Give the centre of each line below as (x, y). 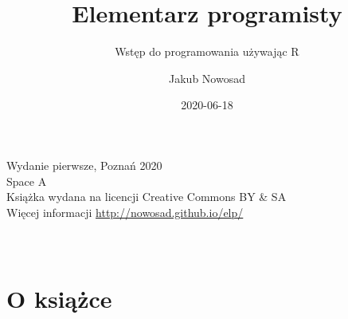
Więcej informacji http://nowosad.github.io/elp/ (125, 212)
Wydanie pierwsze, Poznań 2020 (84, 165)
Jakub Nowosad (207, 78)
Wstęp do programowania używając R (207, 51)
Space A (27, 181)
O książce (59, 298)
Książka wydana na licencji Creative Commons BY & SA (147, 197)
